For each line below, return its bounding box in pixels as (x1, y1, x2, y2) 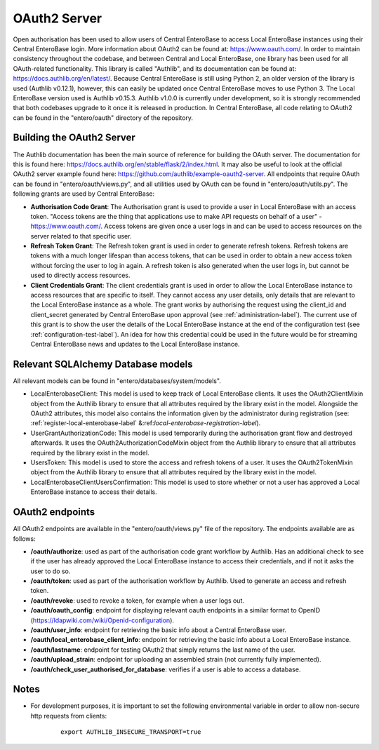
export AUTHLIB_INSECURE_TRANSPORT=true (60, 728, 201, 736)
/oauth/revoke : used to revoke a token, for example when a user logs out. (30, 596, 245, 605)
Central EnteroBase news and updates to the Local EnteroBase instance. (30, 340, 240, 348)
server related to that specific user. (30, 232, 132, 240)
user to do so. (30, 567, 71, 575)
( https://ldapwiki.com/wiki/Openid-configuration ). (30, 616, 175, 624)
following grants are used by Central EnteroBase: (13, 189, 154, 198)
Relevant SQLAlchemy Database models (13, 358, 193, 370)
